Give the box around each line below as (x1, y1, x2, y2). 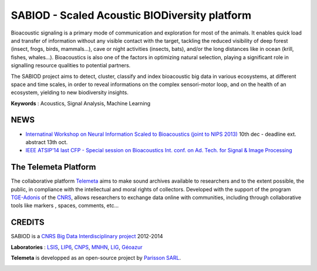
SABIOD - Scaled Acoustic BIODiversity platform (11, 9, 252, 22)
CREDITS (11, 217, 45, 228)
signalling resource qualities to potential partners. (11, 62, 131, 69)
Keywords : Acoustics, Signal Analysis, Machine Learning (11, 100, 151, 107)
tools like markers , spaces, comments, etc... (11, 202, 119, 209)
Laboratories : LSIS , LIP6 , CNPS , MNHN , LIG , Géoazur (11, 243, 143, 251)
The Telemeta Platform (11, 162, 96, 172)
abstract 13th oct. (25, 138, 68, 146)
